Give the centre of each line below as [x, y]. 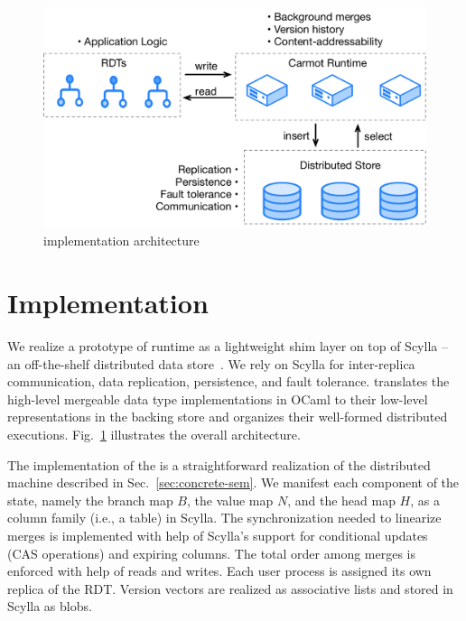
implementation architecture [121, 241]
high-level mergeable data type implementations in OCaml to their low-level [218, 399]
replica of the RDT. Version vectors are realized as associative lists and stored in [230, 588]
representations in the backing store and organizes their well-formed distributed [228, 417]
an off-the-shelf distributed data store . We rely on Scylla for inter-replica [211, 363]
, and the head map [341, 500]
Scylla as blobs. [50, 606]
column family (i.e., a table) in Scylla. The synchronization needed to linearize [224, 518]
